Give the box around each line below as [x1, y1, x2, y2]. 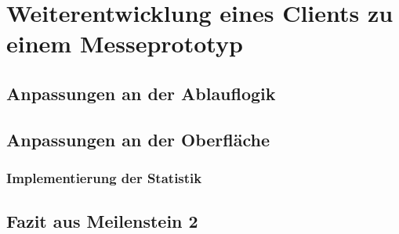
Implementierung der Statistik [6, 168, 202, 188]
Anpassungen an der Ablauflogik [6, 81, 276, 105]
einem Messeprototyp [6, 27, 243, 59]
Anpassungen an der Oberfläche [6, 127, 270, 151]
